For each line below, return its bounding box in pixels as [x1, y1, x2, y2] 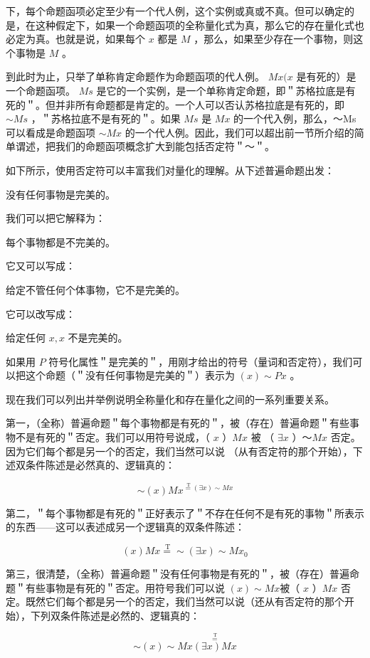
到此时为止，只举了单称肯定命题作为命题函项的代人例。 [6, 69, 265, 84]
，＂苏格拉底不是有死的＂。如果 [31, 111, 181, 126]
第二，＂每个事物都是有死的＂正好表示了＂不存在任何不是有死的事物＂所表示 [6, 505, 364, 520]
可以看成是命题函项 [6, 124, 95, 139]
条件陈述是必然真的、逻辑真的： [25, 457, 175, 472]
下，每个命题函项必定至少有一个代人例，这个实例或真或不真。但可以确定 [6, 4, 344, 18]
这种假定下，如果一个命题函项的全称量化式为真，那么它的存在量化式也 [35, 17, 364, 32]
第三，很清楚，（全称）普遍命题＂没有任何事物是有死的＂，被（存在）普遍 [6, 566, 349, 581]
